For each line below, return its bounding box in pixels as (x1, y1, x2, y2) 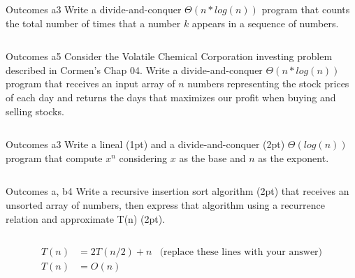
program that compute (6, 150, 103, 165)
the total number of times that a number (6, 15, 181, 30)
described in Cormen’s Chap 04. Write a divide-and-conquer (6, 62, 263, 77)
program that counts (261, 2, 350, 16)
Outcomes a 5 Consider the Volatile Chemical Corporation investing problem (6, 49, 333, 64)
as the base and (179, 150, 246, 165)
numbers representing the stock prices (187, 76, 349, 91)
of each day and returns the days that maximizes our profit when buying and (6, 89, 336, 104)
